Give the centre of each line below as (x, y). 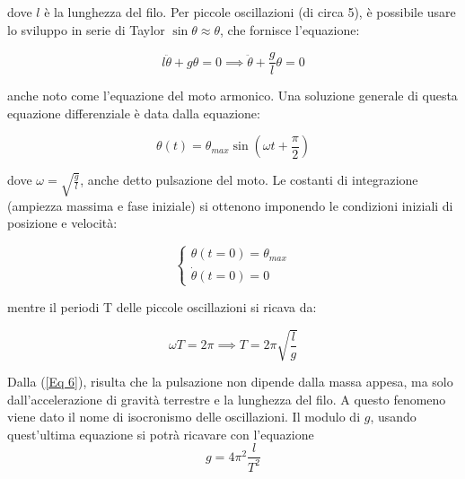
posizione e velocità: (62, 223)
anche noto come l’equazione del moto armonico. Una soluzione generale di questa (232, 96)
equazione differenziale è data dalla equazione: (134, 113)
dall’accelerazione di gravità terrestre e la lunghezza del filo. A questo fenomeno (227, 399)
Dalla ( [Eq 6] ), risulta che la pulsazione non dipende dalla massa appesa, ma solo (230, 381)
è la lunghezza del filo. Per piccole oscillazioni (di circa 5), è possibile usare (250, 12)
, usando (393, 417)
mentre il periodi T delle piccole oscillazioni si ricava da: (162, 306)
